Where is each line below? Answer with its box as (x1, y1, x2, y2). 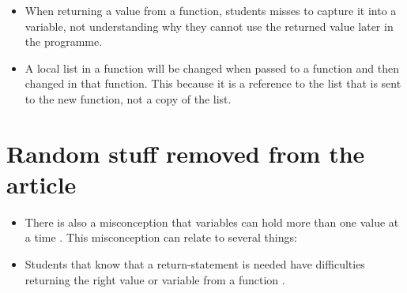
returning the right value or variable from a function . (24, 271, 285, 287)
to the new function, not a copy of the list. (24, 90, 232, 107)
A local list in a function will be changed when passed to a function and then (24, 59, 399, 76)
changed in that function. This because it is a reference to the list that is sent (24, 75, 401, 92)
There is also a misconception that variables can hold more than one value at (24, 213, 399, 230)
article (6, 167, 77, 200)
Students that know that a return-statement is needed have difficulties (24, 256, 365, 272)
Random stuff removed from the (6, 137, 365, 169)
